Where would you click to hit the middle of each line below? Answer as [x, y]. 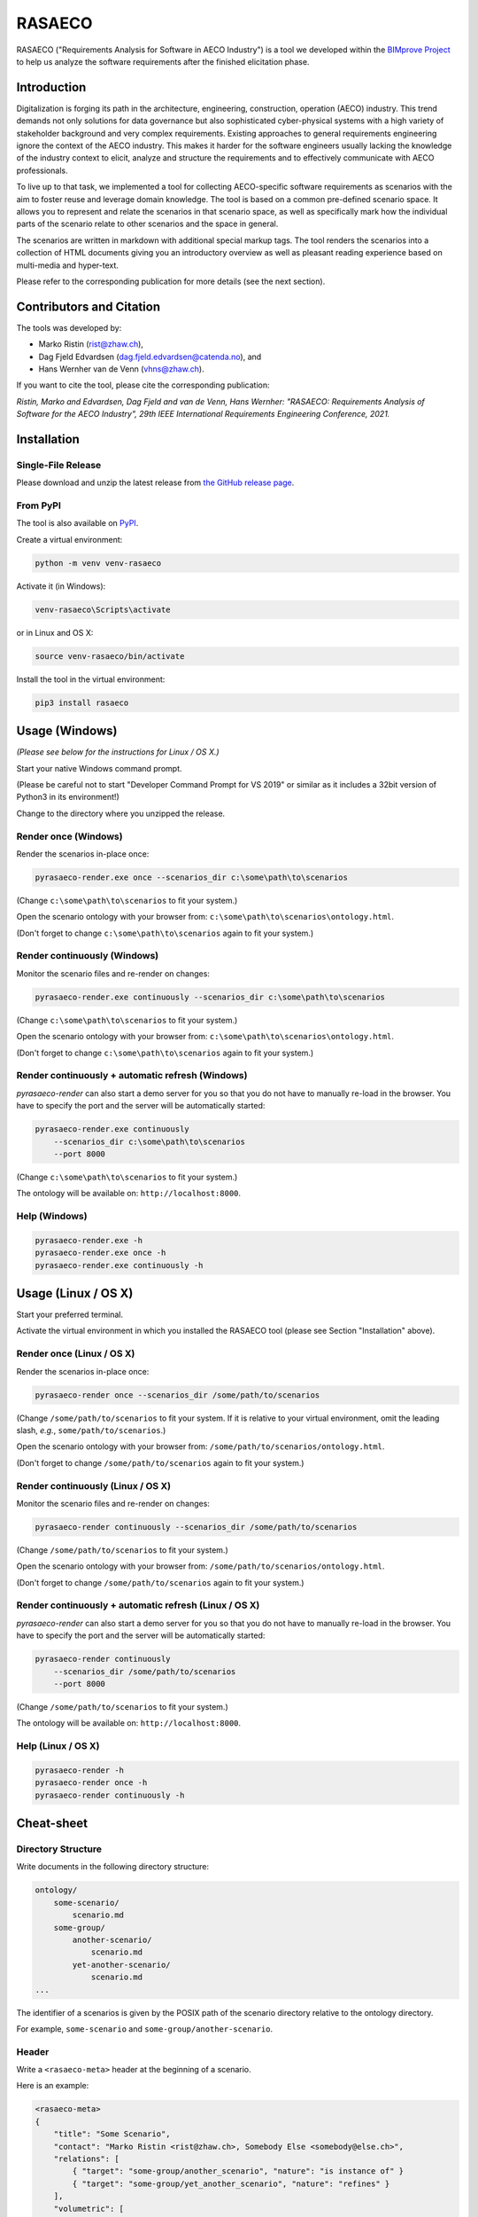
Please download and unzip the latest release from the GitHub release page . [155, 482]
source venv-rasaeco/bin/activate [110, 656]
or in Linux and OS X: [55, 632]
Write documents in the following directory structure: [113, 1867]
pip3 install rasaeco [82, 702]
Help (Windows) [52, 1217]
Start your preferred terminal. [70, 1315]
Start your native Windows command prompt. [99, 768]
